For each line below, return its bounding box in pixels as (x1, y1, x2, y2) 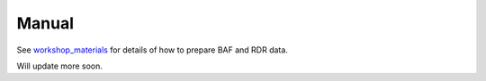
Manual (16, 13, 75, 33)
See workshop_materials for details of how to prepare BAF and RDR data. (16, 45, 288, 55)
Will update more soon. (16, 61, 103, 71)
